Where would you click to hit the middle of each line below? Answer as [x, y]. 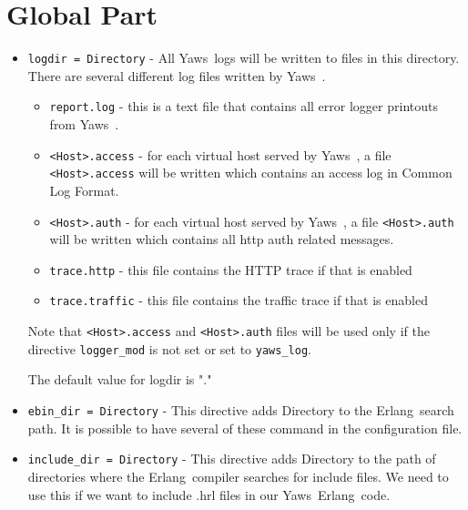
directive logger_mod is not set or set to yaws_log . [169, 348]
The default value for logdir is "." [120, 379]
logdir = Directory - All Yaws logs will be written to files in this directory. [244, 58]
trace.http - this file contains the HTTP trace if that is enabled [231, 269]
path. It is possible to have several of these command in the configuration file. [245, 428]
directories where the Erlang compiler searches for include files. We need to [238, 476]
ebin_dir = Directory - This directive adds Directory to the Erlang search [241, 410]
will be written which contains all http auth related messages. [222, 239]
